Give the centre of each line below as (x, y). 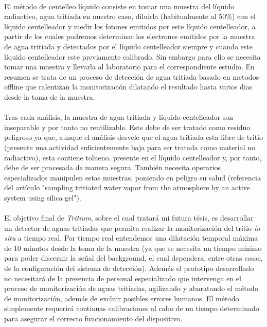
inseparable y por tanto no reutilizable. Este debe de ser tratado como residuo (127, 127)
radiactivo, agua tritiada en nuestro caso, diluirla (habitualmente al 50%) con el (130, 16)
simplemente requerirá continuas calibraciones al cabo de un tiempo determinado (132, 308)
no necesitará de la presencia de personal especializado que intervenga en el (123, 278)
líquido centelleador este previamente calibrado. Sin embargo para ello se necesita (132, 56)
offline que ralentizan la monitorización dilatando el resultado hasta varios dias (128, 87)
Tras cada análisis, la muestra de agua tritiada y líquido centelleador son (119, 117)
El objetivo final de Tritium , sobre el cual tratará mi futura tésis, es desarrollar (129, 218)
